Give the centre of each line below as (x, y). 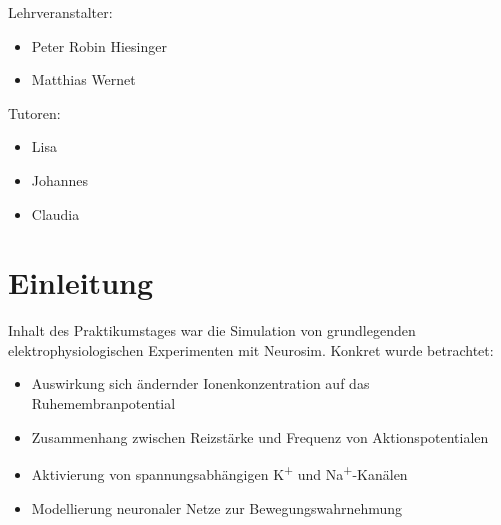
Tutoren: (34, 112)
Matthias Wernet (83, 79)
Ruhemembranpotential (103, 403)
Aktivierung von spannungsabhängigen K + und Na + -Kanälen (219, 472)
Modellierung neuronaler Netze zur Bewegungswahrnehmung (217, 507)
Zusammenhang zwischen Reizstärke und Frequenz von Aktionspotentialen (260, 436)
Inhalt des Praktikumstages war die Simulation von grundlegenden (212, 330)
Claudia (55, 213)
